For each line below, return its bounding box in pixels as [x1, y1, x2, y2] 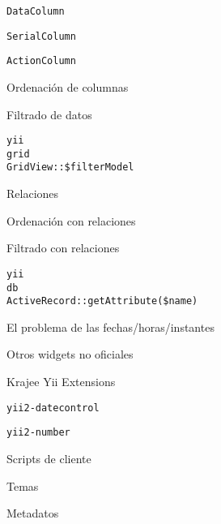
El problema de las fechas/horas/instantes [6, 318, 215, 335]
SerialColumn [6, 30, 76, 42]
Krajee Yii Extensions [6, 373, 116, 390]
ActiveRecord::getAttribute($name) [6, 295, 198, 307]
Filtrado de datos [6, 105, 92, 122]
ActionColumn [6, 55, 76, 67]
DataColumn [6, 6, 65, 17]
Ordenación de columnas [6, 78, 129, 95]
